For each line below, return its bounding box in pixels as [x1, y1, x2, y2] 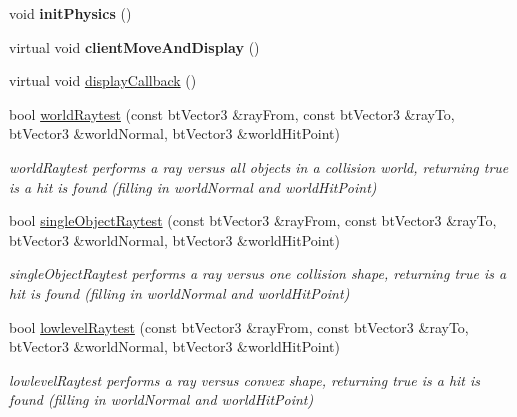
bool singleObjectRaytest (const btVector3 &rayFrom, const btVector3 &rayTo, [9, 210, 497, 231]
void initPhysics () [9, 3, 132, 23]
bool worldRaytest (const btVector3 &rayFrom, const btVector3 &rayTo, [9, 103, 455, 124]
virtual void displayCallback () [9, 70, 197, 91]
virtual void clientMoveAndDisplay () [9, 36, 260, 57]
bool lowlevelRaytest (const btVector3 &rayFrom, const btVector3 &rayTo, [9, 316, 469, 337]
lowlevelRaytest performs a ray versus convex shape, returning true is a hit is [9, 369, 481, 390]
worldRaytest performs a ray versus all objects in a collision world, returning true [9, 156, 509, 177]
